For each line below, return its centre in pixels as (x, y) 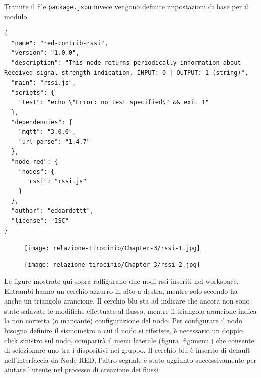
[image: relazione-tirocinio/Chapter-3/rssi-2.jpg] (112, 265)
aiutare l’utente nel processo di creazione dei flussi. (82, 370)
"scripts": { (33, 92)
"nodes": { (36, 171)
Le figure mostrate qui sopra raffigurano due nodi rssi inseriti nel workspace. (121, 281)
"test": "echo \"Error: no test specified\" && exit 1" (114, 102)
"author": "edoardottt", (52, 211)
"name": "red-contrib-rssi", (60, 43)
